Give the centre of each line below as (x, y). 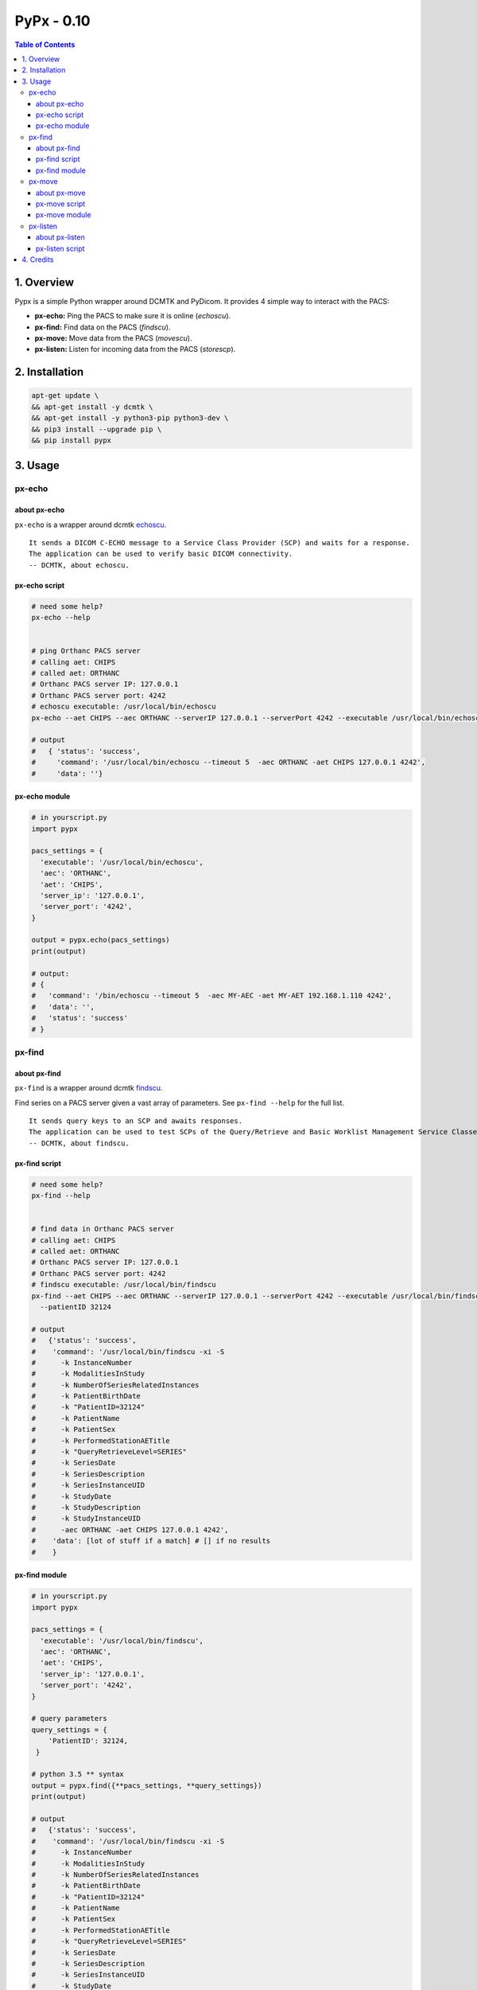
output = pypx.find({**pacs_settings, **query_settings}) (147, 1785)
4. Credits (38, 259)
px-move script (61, 204)
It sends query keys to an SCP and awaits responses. (136, 1121)
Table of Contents (45, 45)
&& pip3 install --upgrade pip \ (97, 429)
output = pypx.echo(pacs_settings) (101, 940)
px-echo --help (61, 618)
